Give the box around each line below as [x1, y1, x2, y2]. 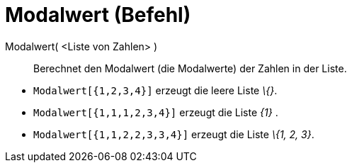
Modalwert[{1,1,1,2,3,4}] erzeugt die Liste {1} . [33, 106, 278, 118]
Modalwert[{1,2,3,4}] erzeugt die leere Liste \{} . [33, 84, 278, 96]
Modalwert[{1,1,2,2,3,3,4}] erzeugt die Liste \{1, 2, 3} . [33, 128, 314, 140]
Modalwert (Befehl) [5, 3, 191, 27]
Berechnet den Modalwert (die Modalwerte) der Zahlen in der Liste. [33, 62, 347, 74]
